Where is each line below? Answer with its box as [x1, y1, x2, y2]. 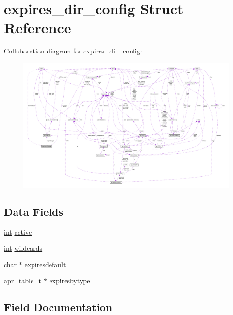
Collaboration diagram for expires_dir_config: [4, 46, 142, 56]
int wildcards [4, 243, 43, 253]
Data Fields [4, 204, 64, 219]
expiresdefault [24, 259, 66, 269]
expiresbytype [49, 276, 90, 286]
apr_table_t [4, 276, 42, 286]
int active [4, 227, 32, 237]
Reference [4, 17, 71, 37]
